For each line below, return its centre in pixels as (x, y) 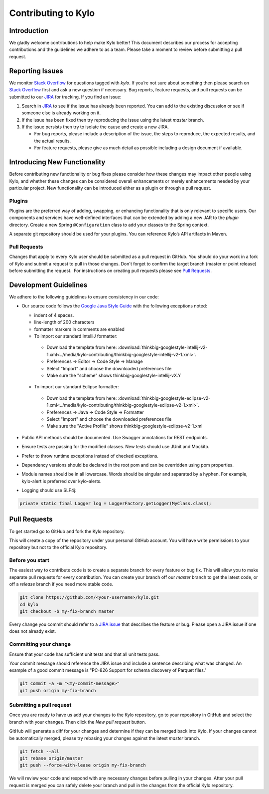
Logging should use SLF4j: (49, 490)
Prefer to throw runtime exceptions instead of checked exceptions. (90, 456)
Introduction (29, 31)
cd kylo (29, 604)
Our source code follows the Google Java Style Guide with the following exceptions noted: (114, 306)
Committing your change (40, 644)
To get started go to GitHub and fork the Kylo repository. (67, 531)
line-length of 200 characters (64, 322)
